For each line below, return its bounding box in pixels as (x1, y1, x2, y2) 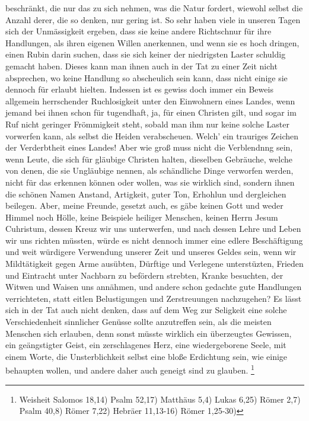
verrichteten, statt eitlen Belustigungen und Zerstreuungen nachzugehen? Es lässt (5, 292, 302, 304)
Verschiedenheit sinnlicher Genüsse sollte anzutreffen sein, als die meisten (5, 315, 272, 328)
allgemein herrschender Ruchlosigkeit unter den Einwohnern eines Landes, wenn (5, 94, 295, 107)
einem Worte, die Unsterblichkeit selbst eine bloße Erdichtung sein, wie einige (5, 350, 288, 362)
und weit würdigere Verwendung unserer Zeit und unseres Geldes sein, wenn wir (5, 245, 297, 258)
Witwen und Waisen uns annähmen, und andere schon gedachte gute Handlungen (5, 280, 302, 293)
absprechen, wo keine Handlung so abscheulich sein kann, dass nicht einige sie (5, 71, 288, 84)
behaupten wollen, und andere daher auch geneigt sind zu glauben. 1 (5, 362, 254, 377)
